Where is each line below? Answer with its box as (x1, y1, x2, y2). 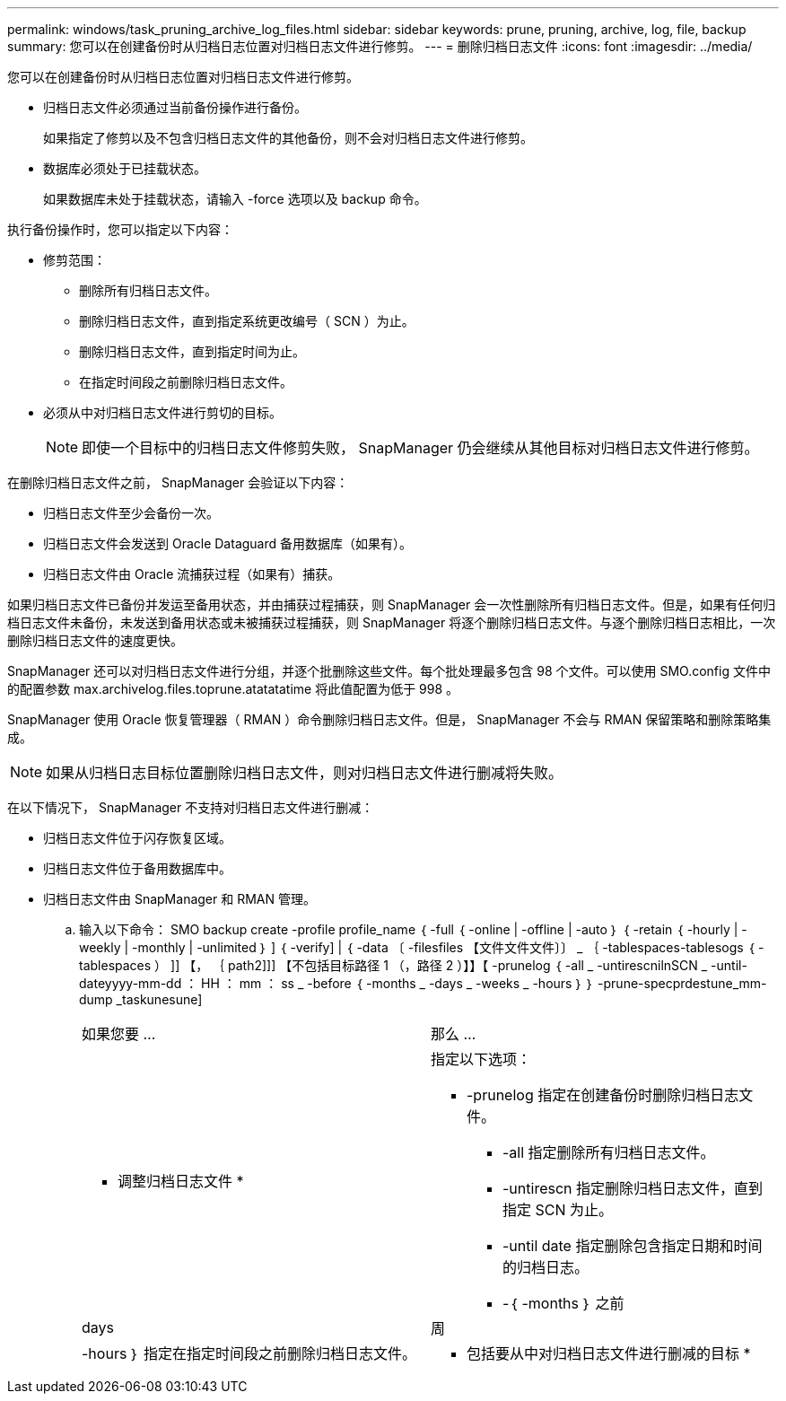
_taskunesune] (116, 992, 203, 1007)
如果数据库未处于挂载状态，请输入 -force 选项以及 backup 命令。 (43, 191, 427, 206)
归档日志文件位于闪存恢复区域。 (43, 830, 231, 845)
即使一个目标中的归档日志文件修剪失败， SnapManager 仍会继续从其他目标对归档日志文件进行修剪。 (82, 439, 759, 457)
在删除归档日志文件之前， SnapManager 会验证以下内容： (7, 475, 349, 490)
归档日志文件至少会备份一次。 (43, 505, 219, 521)
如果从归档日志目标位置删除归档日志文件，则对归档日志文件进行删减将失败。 (46, 764, 563, 782)
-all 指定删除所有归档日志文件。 (502, 1143, 715, 1161)
